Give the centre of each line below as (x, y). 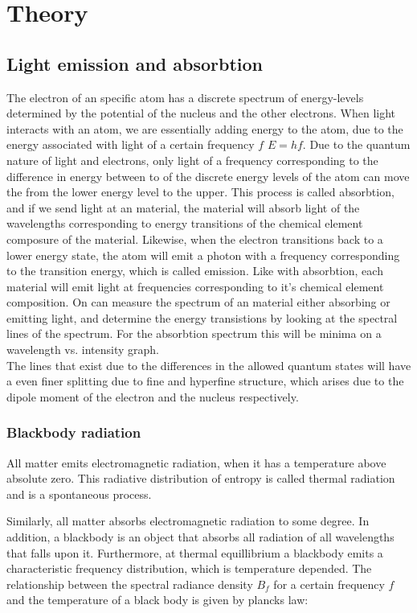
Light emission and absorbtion (135, 63)
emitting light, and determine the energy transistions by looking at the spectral (202, 317)
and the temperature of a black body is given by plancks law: (157, 600)
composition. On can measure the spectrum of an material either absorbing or (198, 302)
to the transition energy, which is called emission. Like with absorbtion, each (195, 271)
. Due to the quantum (356, 144)
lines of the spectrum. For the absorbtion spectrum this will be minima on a (194, 333)
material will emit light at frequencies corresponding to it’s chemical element (195, 286)
